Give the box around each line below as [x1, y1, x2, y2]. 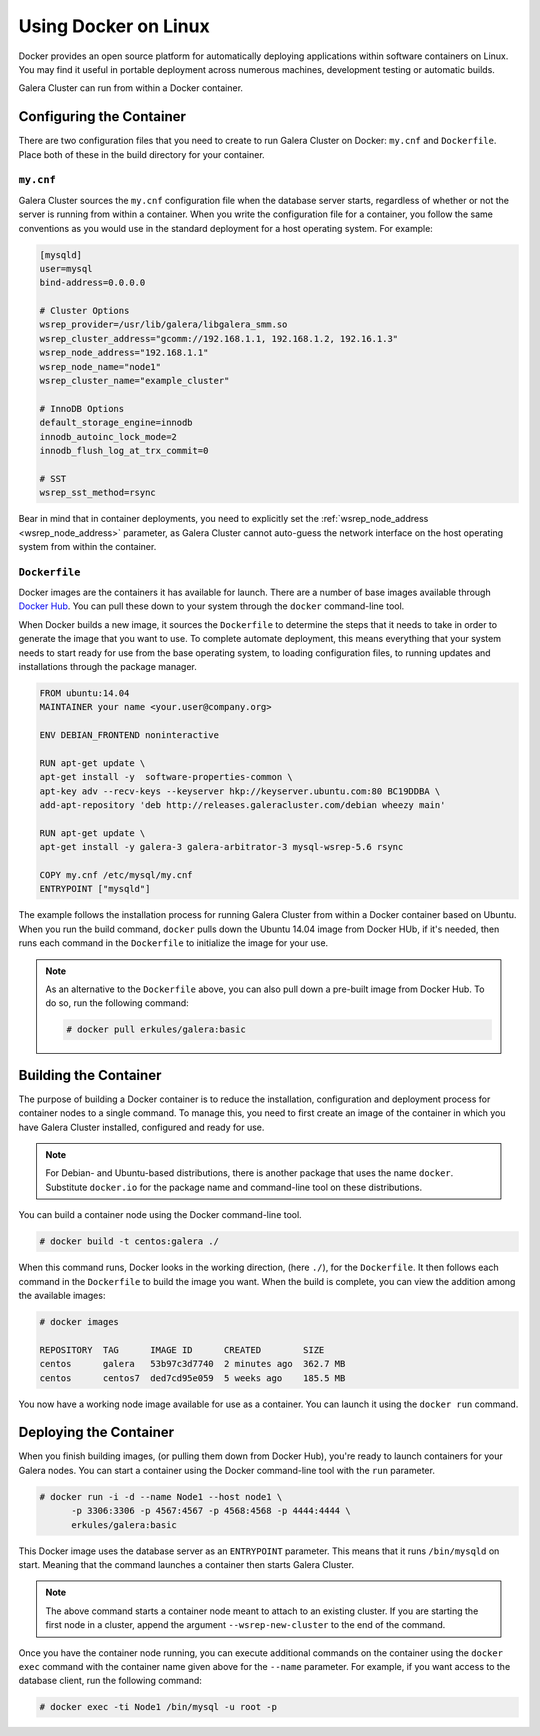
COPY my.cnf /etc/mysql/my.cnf [39, 870, 194, 881]
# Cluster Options [39, 305, 130, 317]
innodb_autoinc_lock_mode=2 [39, 431, 177, 442]
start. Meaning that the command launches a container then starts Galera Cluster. [18, 1558, 355, 1570]
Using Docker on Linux [18, 15, 210, 37]
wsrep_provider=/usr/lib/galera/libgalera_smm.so [39, 319, 288, 330]
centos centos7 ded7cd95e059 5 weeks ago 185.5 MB [39, 1372, 346, 1384]
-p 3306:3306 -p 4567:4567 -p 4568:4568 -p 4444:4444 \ [71, 1505, 351, 1517]
